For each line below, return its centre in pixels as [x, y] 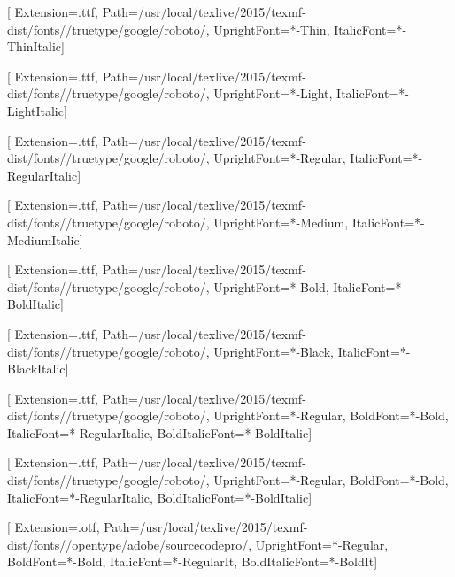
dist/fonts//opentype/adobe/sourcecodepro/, [130, 544]
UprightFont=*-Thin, [272, 29]
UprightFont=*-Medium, [281, 222]
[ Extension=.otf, [54, 527]
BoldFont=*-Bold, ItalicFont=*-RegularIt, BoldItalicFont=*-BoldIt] [193, 562]
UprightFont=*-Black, [274, 351]
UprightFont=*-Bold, [271, 286]
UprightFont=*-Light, [273, 93]
